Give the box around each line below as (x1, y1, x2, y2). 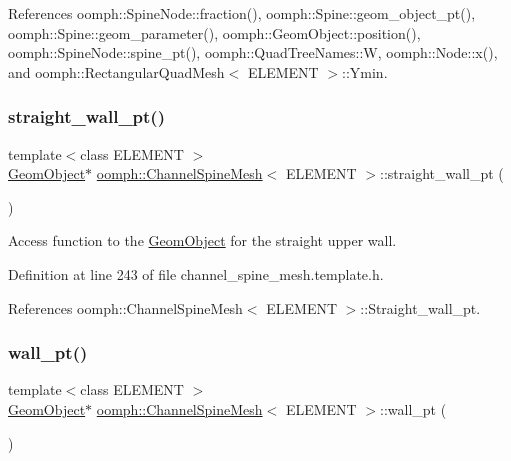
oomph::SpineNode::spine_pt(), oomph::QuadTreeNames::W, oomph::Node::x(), (8, 42, 498, 63)
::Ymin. (342, 61, 388, 82)
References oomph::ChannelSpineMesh (8, 297, 243, 318)
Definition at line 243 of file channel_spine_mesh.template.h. (8, 263, 384, 284)
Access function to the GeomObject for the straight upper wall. (8, 230, 397, 251)
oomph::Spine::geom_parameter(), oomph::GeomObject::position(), (8, 22, 421, 43)
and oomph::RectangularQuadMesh (8, 61, 225, 82)
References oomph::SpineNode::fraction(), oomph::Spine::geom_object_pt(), (8, 3, 476, 23)
